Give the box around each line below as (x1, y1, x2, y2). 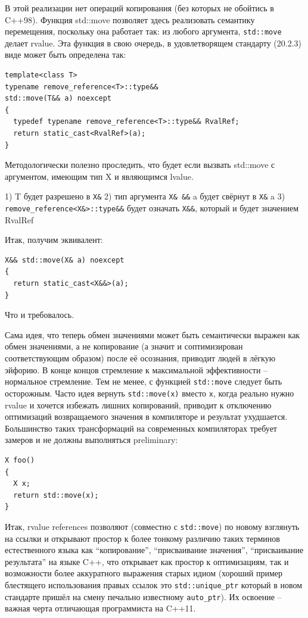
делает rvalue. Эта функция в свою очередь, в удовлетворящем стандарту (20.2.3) (5, 36, 302, 49)
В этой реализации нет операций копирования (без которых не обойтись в (5, 2, 274, 14)
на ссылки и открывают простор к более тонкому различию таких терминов (5, 532, 280, 544)
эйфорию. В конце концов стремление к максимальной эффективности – (5, 363, 268, 376)
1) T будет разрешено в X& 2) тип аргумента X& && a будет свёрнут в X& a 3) (5, 190, 285, 202)
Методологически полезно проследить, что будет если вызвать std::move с (5, 158, 275, 171)
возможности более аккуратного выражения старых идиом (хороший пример (5, 567, 283, 579)
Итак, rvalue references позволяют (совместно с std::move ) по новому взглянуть (5, 520, 300, 532)
